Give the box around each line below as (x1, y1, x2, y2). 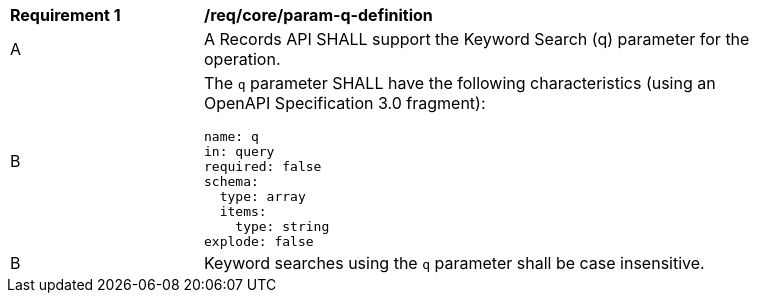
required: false (204, 159, 322, 174)
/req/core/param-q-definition (204, 5, 433, 25)
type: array (219, 189, 306, 204)
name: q (204, 129, 259, 144)
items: (219, 204, 267, 219)
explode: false (204, 234, 314, 249)
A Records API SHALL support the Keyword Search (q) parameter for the (204, 29, 750, 49)
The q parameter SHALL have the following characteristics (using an (204, 73, 716, 93)
